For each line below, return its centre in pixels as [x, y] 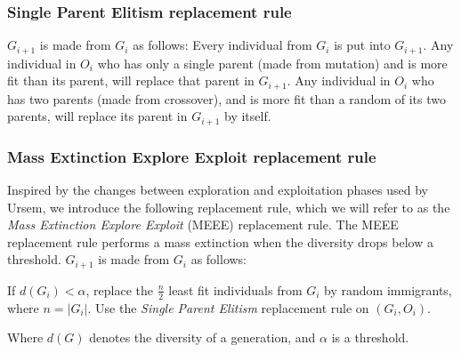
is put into [362, 45]
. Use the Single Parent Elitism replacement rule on [228, 307]
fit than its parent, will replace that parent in [131, 80]
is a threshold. [370, 337]
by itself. [247, 116]
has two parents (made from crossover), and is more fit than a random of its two [226, 98]
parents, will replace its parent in [97, 116]
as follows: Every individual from [222, 45]
